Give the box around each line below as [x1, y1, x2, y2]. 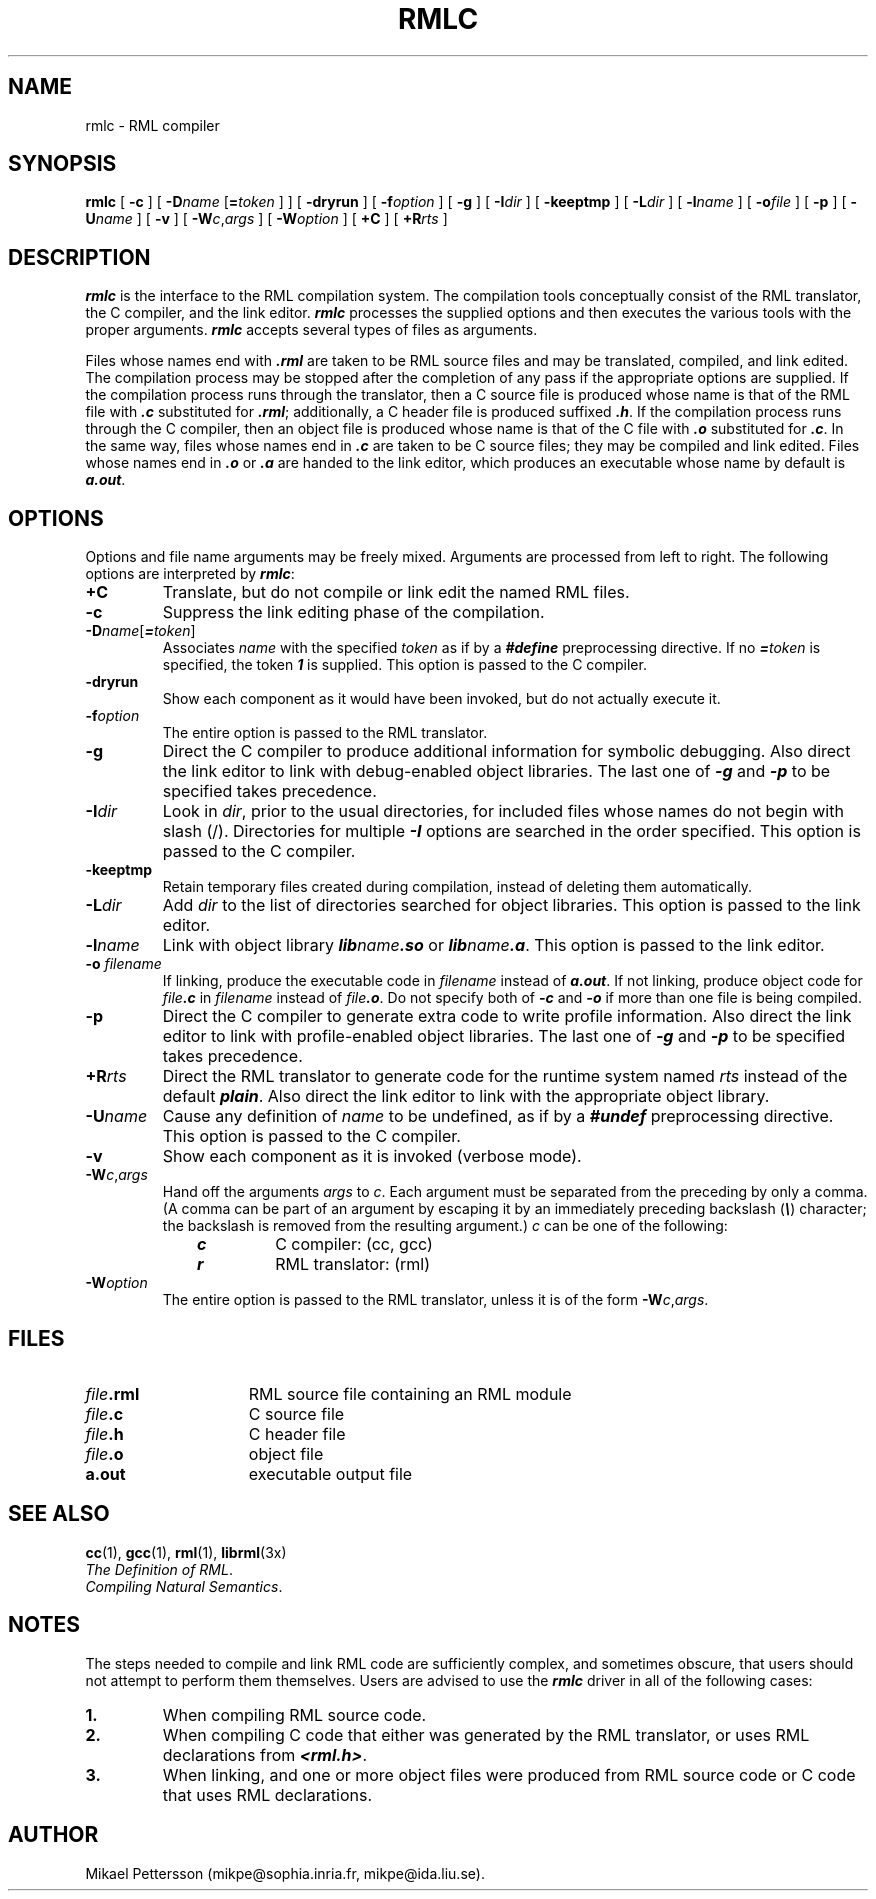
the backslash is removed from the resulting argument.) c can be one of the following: [162, 1217, 728, 1235]
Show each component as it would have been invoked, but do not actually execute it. [162, 690, 721, 708]
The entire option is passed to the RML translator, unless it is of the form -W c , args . [162, 1291, 709, 1309]
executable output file [248, 1463, 413, 1484]
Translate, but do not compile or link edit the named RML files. [162, 582, 630, 603]
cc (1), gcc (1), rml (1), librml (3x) [85, 1543, 287, 1561]
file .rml [85, 1383, 140, 1404]
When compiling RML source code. [162, 1704, 427, 1725]
